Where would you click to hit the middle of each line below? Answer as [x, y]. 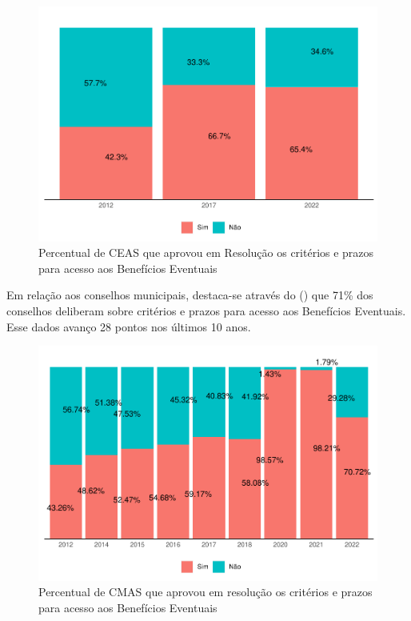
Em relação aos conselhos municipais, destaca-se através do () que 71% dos [190, 295]
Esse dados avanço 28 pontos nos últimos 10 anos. [129, 326]
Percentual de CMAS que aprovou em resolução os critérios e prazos [205, 592]
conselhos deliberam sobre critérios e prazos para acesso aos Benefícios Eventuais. [206, 310]
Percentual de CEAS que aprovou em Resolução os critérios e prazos [206, 252]
